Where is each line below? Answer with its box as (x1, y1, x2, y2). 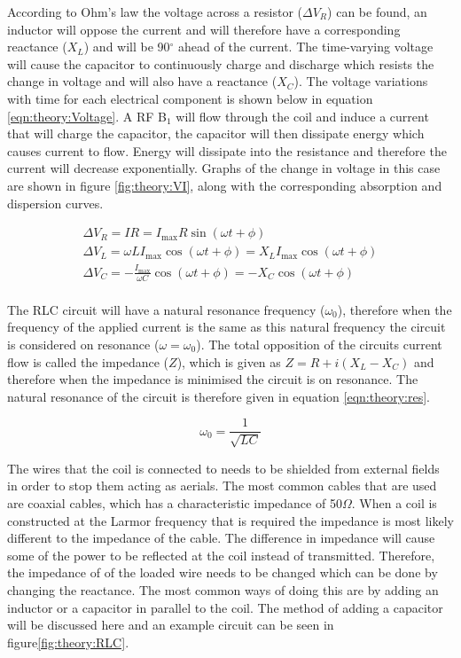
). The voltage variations (293, 72, 428, 90)
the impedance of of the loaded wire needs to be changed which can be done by (7, 563, 438, 582)
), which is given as (176, 352, 281, 371)
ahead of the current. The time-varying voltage (178, 37, 434, 56)
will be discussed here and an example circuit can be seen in (7, 615, 334, 634)
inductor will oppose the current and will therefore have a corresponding (7, 20, 401, 38)
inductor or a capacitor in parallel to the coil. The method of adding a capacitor (7, 598, 443, 616)
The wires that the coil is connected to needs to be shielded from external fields (7, 458, 440, 477)
